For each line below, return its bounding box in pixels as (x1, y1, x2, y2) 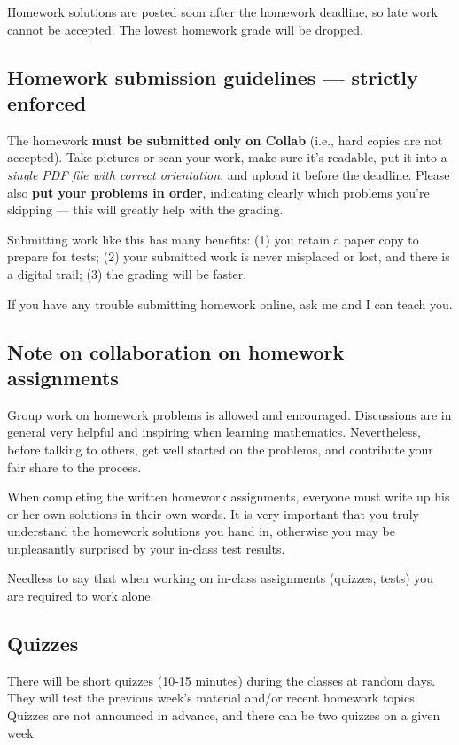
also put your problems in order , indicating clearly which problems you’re (7, 182, 430, 201)
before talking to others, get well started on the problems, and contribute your (7, 439, 433, 458)
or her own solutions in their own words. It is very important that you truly (7, 504, 419, 523)
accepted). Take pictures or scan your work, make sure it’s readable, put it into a (7, 148, 447, 167)
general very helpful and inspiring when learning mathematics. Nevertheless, (7, 423, 421, 441)
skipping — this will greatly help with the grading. (7, 200, 284, 219)
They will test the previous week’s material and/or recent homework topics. (7, 688, 418, 707)
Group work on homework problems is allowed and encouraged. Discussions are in (7, 405, 452, 423)
